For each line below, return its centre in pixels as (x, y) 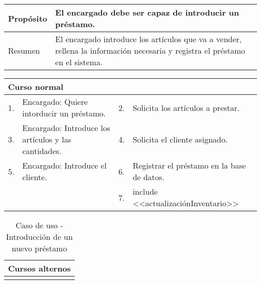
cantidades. (42, 151)
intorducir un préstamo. (64, 113)
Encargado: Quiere (55, 102)
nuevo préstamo (39, 248)
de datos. (149, 177)
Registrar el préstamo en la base (189, 165)
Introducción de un (39, 237)
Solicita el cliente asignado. (180, 139)
